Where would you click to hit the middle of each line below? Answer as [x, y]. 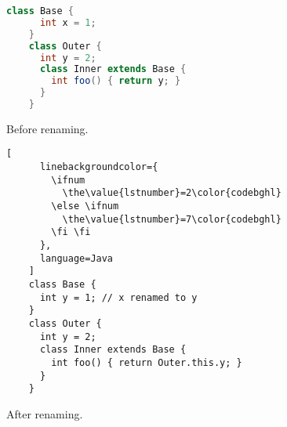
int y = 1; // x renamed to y [118, 297]
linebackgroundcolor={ [99, 167]
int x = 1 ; [68, 22]
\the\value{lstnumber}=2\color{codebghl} [172, 193]
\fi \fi [71, 232]
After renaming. [45, 413]
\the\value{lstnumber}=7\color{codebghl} [172, 219]
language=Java [76, 258]
